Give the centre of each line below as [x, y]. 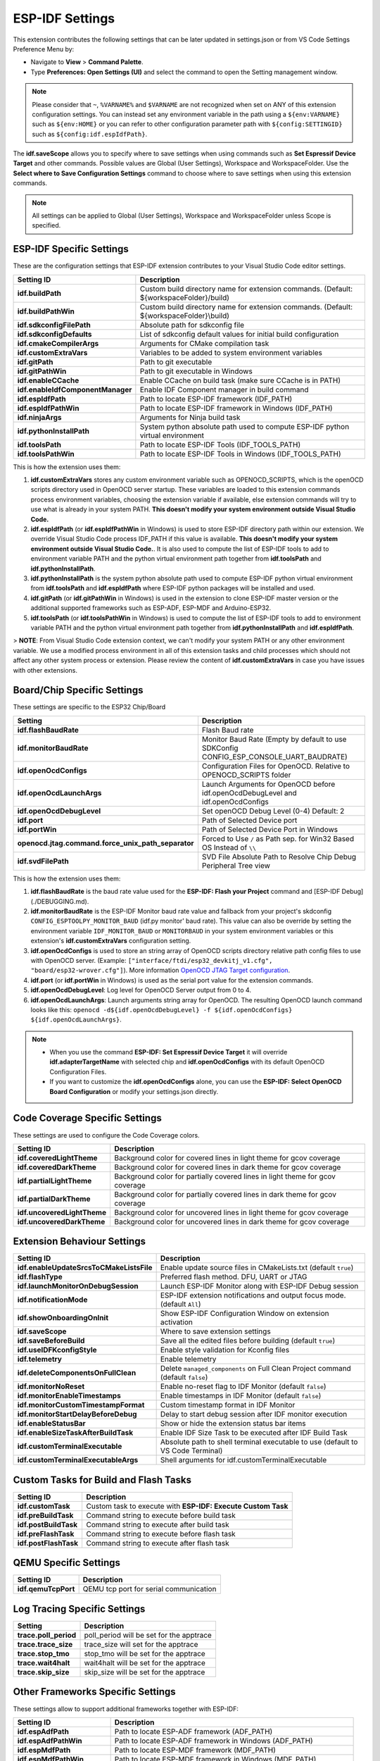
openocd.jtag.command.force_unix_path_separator [106, 843]
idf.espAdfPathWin [50, 1741]
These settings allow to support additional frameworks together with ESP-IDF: [126, 1709]
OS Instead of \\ [229, 847]
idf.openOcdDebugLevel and [249, 792]
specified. [46, 225]
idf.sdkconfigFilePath [54, 325]
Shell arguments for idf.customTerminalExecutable [243, 1460]
